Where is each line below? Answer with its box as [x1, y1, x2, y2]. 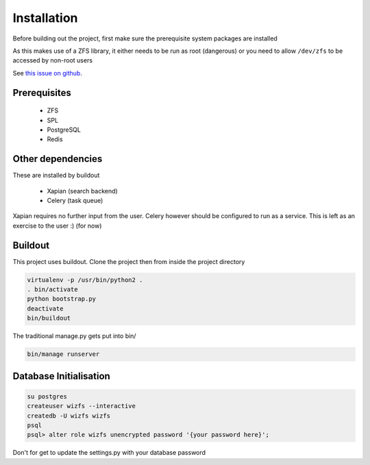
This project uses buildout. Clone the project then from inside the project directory [12, 257, 245, 265]
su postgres [27, 392, 68, 401]
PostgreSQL [47, 126, 82, 134]
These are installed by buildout [12, 171, 100, 180]
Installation [12, 10, 78, 25]
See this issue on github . [12, 69, 82, 77]
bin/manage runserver [27, 350, 100, 358]
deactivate [27, 305, 64, 312]
